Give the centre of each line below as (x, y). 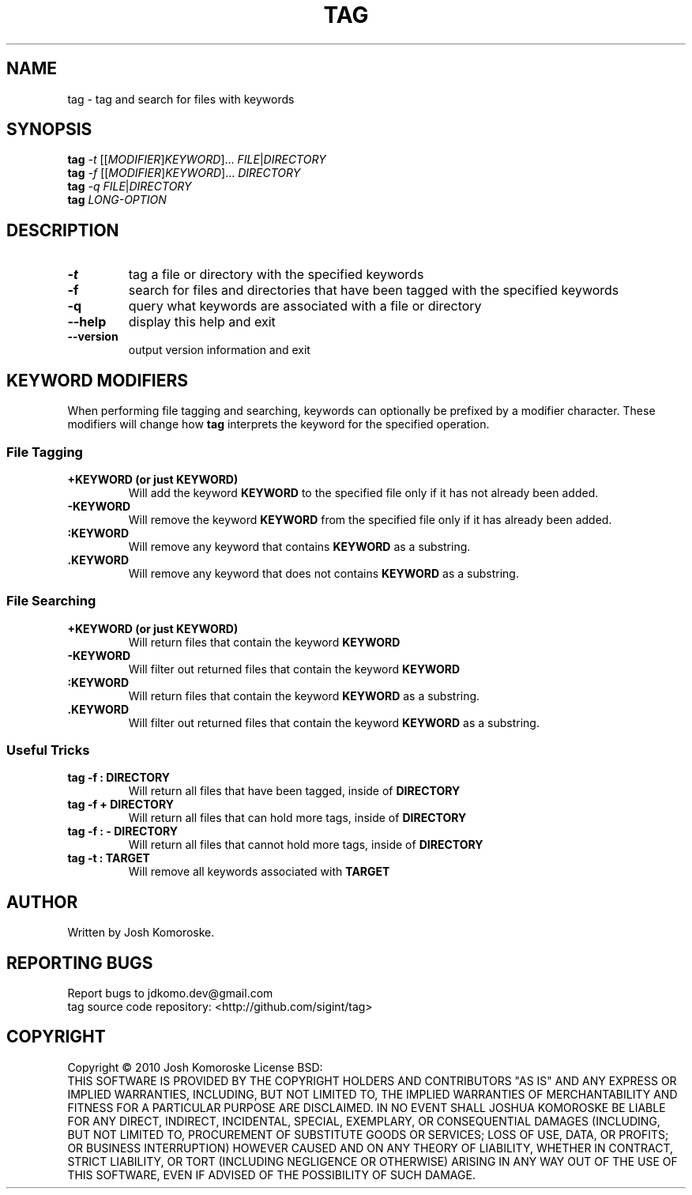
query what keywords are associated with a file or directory (305, 306)
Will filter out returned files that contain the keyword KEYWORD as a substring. (334, 722)
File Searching (51, 601)
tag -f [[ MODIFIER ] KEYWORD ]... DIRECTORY (184, 173)
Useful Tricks (48, 750)
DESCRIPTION (63, 230)
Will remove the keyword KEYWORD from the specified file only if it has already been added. (370, 519)
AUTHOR (42, 902)
